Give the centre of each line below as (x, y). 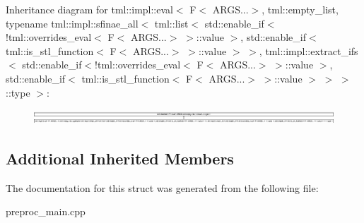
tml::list (171, 23)
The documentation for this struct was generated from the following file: (162, 187)
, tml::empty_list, (300, 9)
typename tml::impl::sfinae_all (72, 23)
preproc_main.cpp (46, 211)
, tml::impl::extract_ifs (309, 50)
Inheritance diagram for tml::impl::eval (89, 9)
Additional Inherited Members (120, 158)
